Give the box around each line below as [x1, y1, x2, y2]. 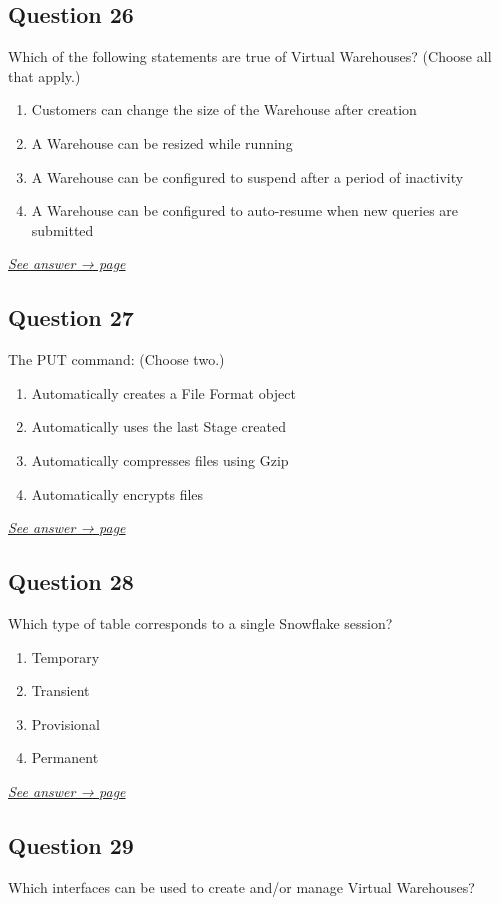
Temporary [31, 646, 100, 667]
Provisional [31, 713, 100, 734]
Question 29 [8, 829, 134, 860]
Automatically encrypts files [31, 483, 204, 504]
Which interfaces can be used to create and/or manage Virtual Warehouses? [8, 876, 475, 897]
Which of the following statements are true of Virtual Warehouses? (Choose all [8, 46, 492, 67]
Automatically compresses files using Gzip [31, 449, 289, 470]
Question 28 [8, 566, 134, 597]
